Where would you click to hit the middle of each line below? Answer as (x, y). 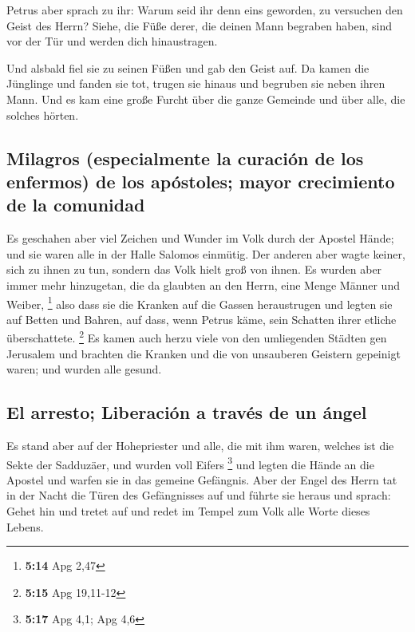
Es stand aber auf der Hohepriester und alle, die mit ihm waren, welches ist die (200, 445)
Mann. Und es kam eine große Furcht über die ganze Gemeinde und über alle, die (206, 99)
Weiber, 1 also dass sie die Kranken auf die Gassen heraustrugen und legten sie (200, 302)
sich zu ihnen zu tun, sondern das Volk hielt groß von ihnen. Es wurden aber (194, 269)
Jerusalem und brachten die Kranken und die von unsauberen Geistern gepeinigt (204, 353)
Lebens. (25, 526)
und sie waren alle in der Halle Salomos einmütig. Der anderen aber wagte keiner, (206, 253)
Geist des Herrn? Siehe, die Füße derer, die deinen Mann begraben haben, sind (200, 25)
